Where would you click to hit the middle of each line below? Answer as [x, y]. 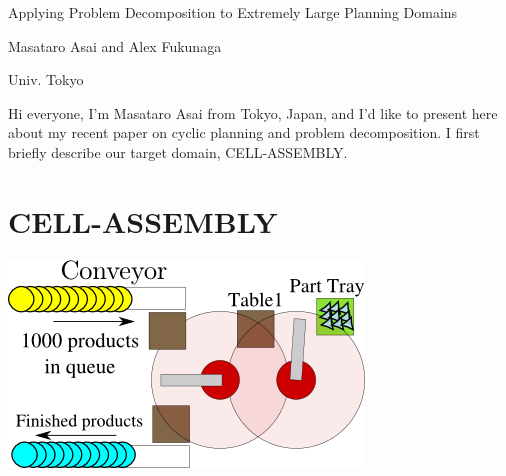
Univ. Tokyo [46, 79]
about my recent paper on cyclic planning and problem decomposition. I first [244, 132]
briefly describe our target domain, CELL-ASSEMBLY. [178, 151]
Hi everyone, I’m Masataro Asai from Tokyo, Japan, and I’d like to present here [253, 112]
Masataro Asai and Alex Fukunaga [115, 45]
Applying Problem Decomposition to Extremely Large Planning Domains [233, 12]
